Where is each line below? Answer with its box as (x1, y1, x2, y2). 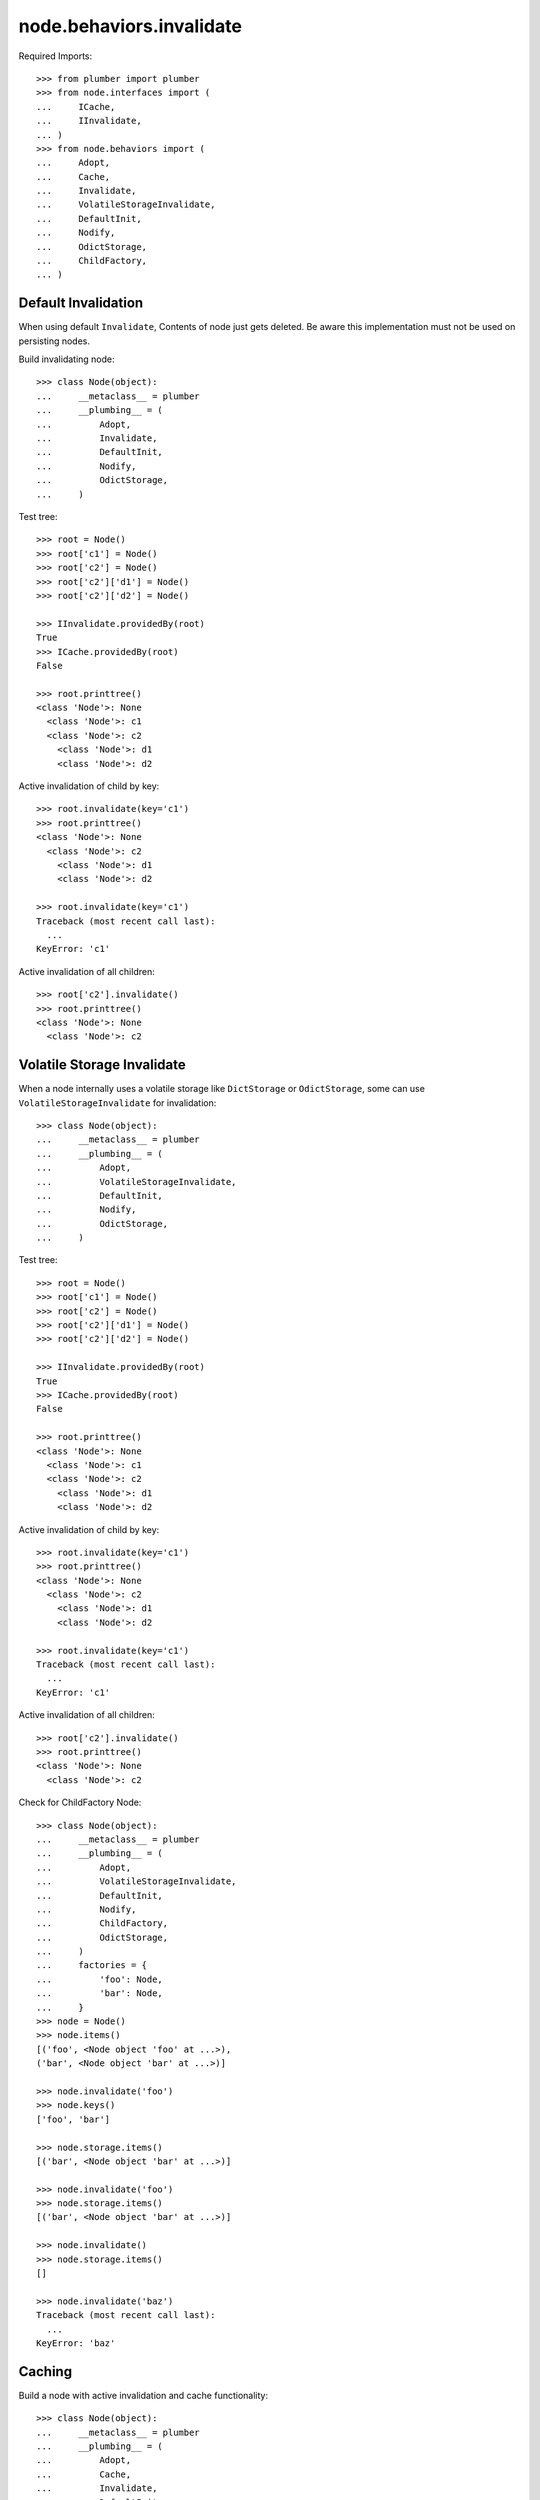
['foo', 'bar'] (36, 2113, 111, 2125)
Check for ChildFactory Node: (18, 1796, 142, 1809)
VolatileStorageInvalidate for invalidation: (18, 1096, 217, 1109)
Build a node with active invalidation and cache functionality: (18, 2389, 269, 2401)
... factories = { (36, 1960, 148, 1971)
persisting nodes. (18, 335, 90, 347)
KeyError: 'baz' (36, 2338, 116, 2349)
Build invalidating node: (18, 353, 115, 365)
